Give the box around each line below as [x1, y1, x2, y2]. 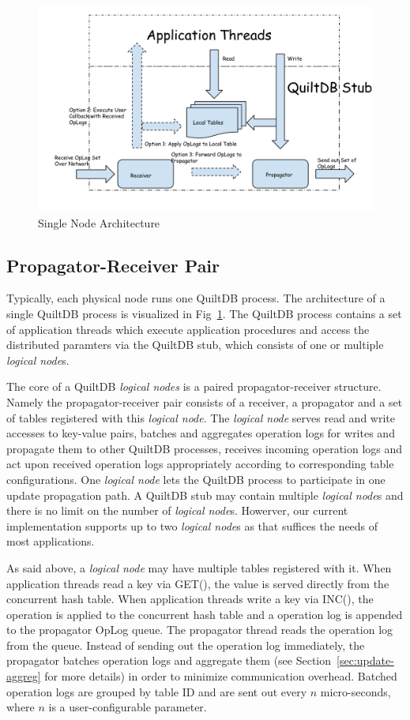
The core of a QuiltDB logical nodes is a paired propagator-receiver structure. [6, 378, 382, 395]
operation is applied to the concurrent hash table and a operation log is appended [6, 606, 403, 622]
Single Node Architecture [38, 214, 160, 231]
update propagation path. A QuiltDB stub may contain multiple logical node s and [6, 486, 404, 503]
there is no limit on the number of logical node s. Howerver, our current [6, 502, 348, 519]
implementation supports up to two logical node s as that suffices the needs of [6, 517, 378, 534]
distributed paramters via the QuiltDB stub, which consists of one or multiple [6, 336, 384, 353]
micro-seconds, [320, 683, 391, 699]
